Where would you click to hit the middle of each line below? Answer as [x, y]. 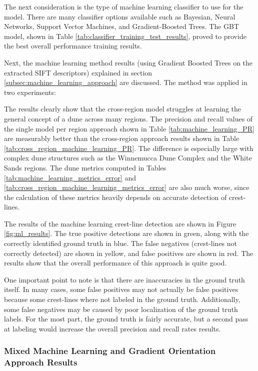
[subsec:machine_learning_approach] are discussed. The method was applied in [126, 82]
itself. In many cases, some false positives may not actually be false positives [121, 289]
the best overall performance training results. [73, 46]
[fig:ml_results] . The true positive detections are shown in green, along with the [126, 233]
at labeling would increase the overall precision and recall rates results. [112, 328]
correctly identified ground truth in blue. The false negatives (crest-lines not [121, 243]
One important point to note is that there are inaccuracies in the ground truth [124, 279]
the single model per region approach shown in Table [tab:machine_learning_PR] [129, 128]
